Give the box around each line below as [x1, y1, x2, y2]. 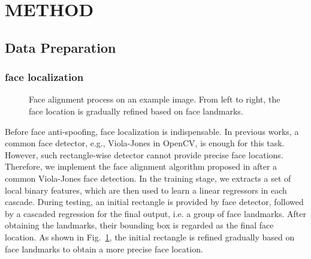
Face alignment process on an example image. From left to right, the [29, 93, 280, 106]
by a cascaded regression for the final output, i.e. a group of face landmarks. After [5, 207, 307, 219]
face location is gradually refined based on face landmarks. [29, 104, 243, 117]
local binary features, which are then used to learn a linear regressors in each [5, 183, 287, 196]
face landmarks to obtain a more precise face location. [5, 242, 203, 255]
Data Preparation [5, 38, 116, 56]
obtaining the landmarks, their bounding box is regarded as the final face [5, 219, 274, 231]
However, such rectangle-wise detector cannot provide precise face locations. [5, 148, 283, 161]
